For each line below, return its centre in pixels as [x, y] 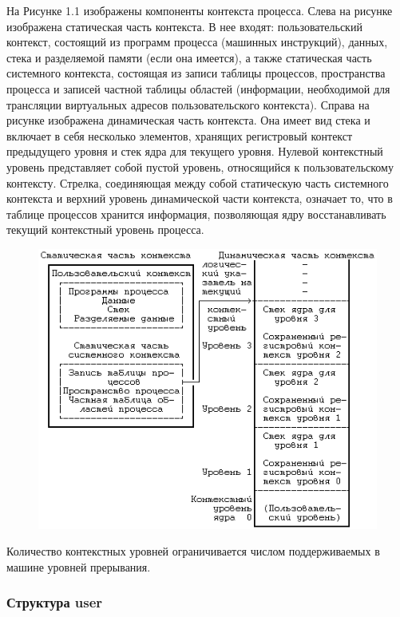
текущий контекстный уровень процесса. [105, 229]
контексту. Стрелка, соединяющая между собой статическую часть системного [198, 182]
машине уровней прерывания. [79, 566]
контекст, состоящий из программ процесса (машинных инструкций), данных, [197, 42]
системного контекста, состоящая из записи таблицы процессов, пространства [196, 73]
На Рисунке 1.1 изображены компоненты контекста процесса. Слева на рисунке [200, 10]
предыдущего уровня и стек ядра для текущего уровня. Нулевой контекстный [195, 151]
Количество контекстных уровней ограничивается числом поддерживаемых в [193, 551]
